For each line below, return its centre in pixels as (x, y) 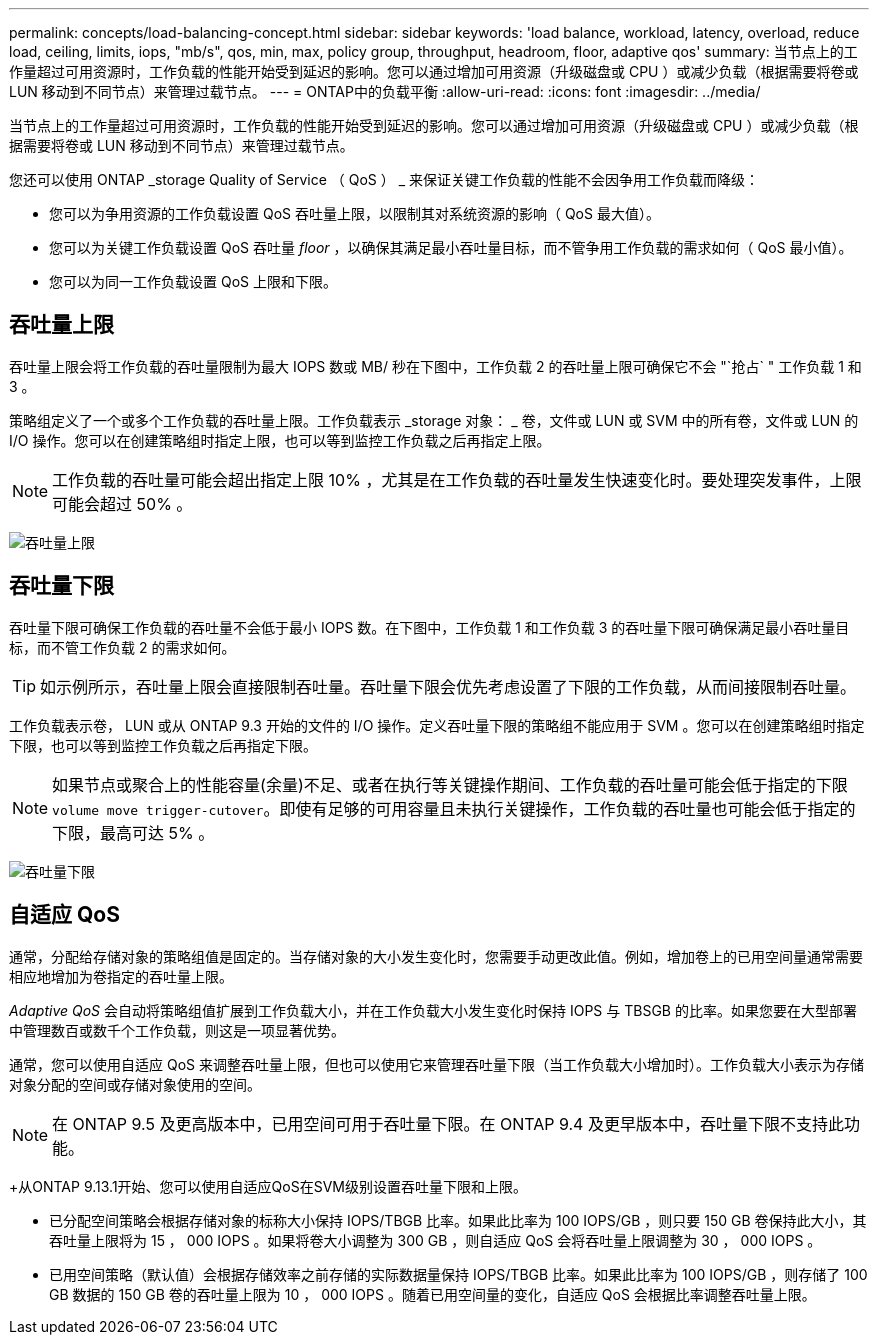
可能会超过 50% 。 (122, 503)
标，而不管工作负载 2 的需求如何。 (122, 647)
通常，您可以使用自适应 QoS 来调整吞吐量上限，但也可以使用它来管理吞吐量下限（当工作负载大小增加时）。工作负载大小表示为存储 (436, 1064)
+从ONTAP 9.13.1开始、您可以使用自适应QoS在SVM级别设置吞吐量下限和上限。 (268, 1186)
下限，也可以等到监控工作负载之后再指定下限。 (163, 745)
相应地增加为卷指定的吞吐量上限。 (121, 976)
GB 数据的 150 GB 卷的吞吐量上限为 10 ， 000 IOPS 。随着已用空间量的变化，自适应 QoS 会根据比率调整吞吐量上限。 (432, 1294)
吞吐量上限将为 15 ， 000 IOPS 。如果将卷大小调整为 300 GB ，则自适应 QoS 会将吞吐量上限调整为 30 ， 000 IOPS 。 (435, 1240)
